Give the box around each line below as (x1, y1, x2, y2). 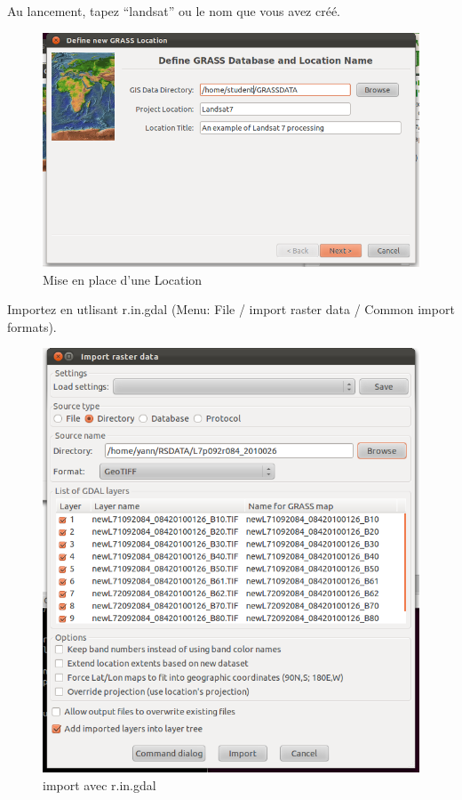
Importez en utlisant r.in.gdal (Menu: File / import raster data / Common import (7, 300, 455, 319)
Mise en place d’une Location (43, 270, 203, 288)
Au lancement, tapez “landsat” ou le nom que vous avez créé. (7, 2, 341, 20)
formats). (7, 317, 57, 335)
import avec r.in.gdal (43, 775, 156, 794)
